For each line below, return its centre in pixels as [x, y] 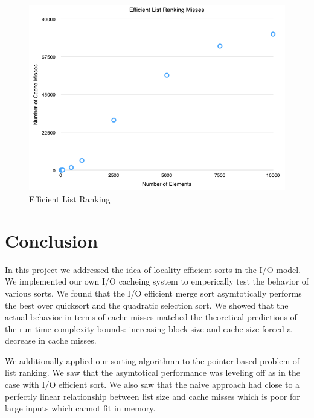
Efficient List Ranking [70, 199]
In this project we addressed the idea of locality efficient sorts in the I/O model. [153, 269]
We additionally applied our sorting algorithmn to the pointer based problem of [152, 360]
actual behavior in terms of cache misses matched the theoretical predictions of [151, 317]
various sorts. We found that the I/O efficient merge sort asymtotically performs [153, 293]
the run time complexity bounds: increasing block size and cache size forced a [148, 328]
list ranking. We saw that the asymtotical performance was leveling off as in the [152, 372]
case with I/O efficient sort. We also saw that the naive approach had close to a [152, 384]
